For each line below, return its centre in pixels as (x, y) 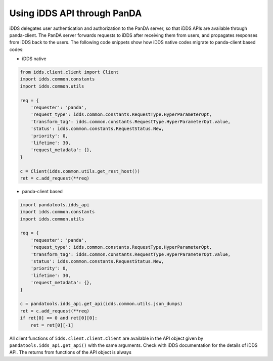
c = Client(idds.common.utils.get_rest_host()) (80, 171)
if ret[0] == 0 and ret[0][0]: (59, 318)
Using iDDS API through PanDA (76, 13)
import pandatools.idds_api (55, 205)
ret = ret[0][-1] (52, 325)
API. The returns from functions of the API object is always (70, 352)
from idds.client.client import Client (69, 72)
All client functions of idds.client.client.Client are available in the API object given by (106, 338)
